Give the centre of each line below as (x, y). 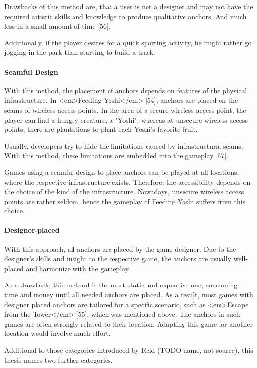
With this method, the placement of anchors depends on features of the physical (126, 90)
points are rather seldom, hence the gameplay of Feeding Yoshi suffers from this (125, 201)
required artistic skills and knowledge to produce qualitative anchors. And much (126, 16)
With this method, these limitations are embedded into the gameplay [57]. (117, 155)
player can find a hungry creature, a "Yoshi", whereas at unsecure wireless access (126, 119)
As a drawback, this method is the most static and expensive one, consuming (121, 285)
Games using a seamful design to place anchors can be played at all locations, (122, 172)
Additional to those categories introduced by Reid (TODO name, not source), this (129, 350)
